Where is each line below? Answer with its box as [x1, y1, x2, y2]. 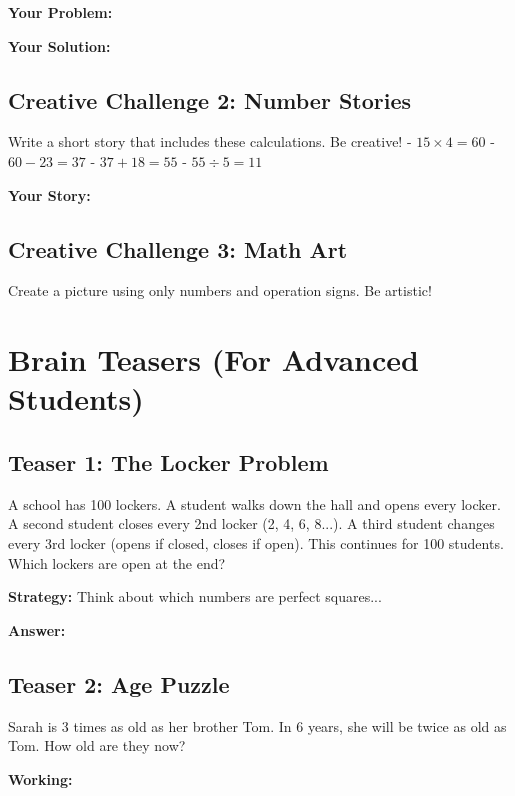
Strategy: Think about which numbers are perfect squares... [8, 586, 382, 607]
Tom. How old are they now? [8, 735, 186, 756]
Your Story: [8, 184, 91, 205]
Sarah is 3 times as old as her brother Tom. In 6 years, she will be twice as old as [8, 715, 507, 736]
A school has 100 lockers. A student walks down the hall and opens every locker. [8, 493, 501, 514]
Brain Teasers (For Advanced [8, 339, 419, 380]
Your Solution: [8, 35, 111, 56]
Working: [8, 768, 73, 789]
